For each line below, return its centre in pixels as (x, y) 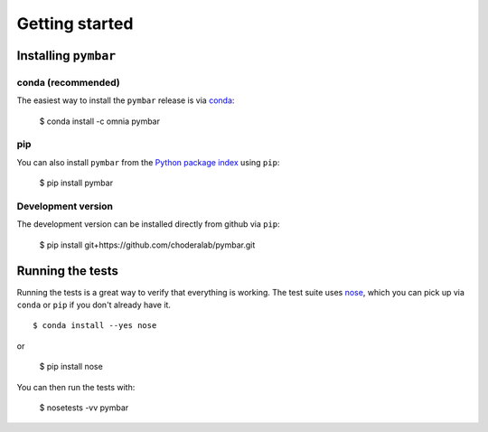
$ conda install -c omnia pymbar (100, 121)
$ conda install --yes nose (95, 326)
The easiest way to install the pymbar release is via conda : (126, 100)
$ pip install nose (71, 367)
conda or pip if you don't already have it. (94, 305)
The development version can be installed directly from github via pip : (148, 224)
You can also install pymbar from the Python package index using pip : (148, 162)
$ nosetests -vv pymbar (84, 408)
